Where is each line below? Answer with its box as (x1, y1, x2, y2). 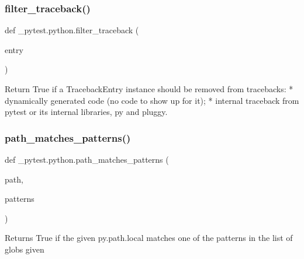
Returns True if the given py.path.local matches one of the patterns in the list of (5, 232, 293, 244)
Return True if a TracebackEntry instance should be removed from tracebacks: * (5, 83, 293, 94)
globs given (5, 243, 44, 255)
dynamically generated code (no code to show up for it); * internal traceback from (5, 94, 299, 106)
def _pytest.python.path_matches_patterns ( (5, 153, 169, 165)
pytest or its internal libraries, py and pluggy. (5, 106, 168, 118)
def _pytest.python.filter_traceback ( (5, 24, 139, 36)
